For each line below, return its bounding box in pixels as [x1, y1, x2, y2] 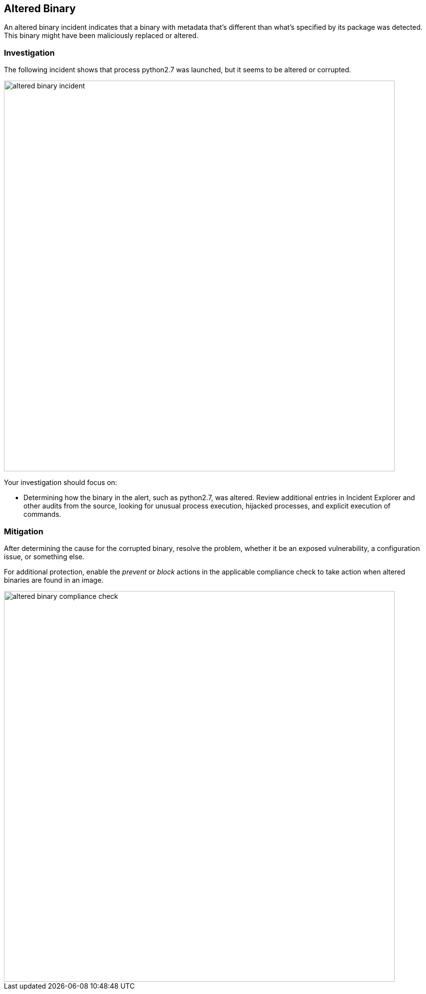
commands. [23, 510, 62, 519]
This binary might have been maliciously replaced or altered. [4, 31, 198, 40]
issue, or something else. [4, 552, 85, 561]
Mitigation [4, 526, 43, 536]
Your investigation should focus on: [4, 478, 117, 487]
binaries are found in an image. [4, 575, 104, 584]
